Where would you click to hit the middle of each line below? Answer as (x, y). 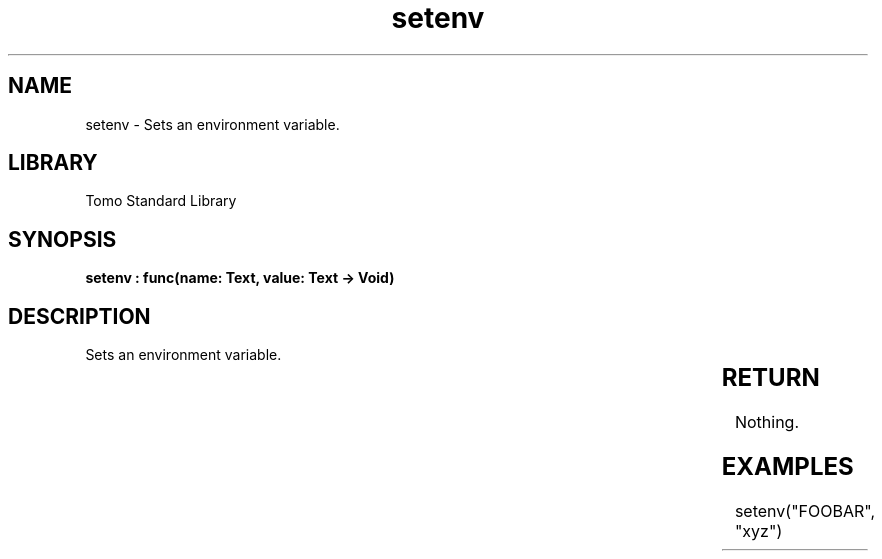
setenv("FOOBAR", (805, 510)
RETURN (770, 378)
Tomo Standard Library (161, 201)
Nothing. (766, 422)
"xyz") (758, 530)
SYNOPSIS (62, 239)
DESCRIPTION (79, 316)
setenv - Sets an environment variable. (212, 124)
